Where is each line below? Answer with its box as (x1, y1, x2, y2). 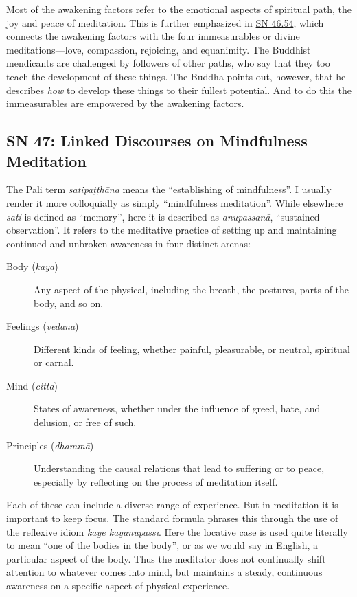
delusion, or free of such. (34, 415, 137, 429)
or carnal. (34, 355, 74, 370)
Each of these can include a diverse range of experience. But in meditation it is (6, 497, 338, 512)
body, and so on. (34, 295, 104, 310)
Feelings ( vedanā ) (6, 319, 79, 333)
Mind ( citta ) (6, 378, 58, 392)
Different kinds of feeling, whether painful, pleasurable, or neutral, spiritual (34, 341, 350, 356)
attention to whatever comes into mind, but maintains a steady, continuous (6, 565, 323, 579)
